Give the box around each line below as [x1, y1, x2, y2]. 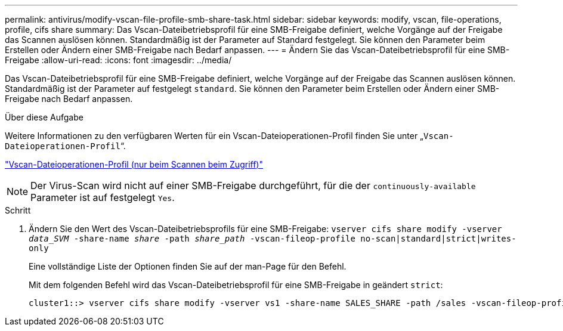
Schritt [5, 205, 31, 215]
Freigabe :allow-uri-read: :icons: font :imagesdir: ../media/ [5, 55, 232, 65]
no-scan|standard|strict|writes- [360, 234, 516, 243]
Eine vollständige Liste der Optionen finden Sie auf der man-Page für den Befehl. [29, 261, 347, 271]
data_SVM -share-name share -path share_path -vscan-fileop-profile [29, 234, 355, 243]
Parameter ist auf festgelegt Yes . [30, 191, 175, 203]
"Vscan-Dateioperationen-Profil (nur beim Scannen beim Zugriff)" [5, 159, 263, 169]
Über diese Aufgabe [5, 112, 83, 122]
